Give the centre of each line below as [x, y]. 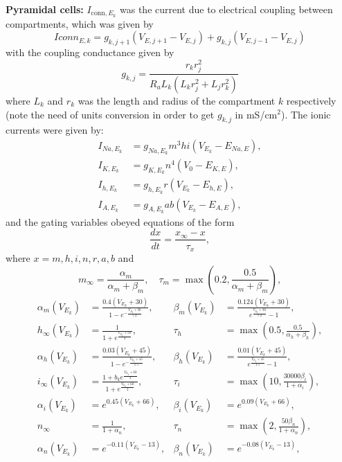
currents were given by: [55, 130]
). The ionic [306, 114]
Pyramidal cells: [45, 9]
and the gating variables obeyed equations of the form [120, 221]
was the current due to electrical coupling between [226, 9]
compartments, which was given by [80, 23]
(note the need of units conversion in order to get [110, 114]
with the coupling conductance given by [90, 52]
